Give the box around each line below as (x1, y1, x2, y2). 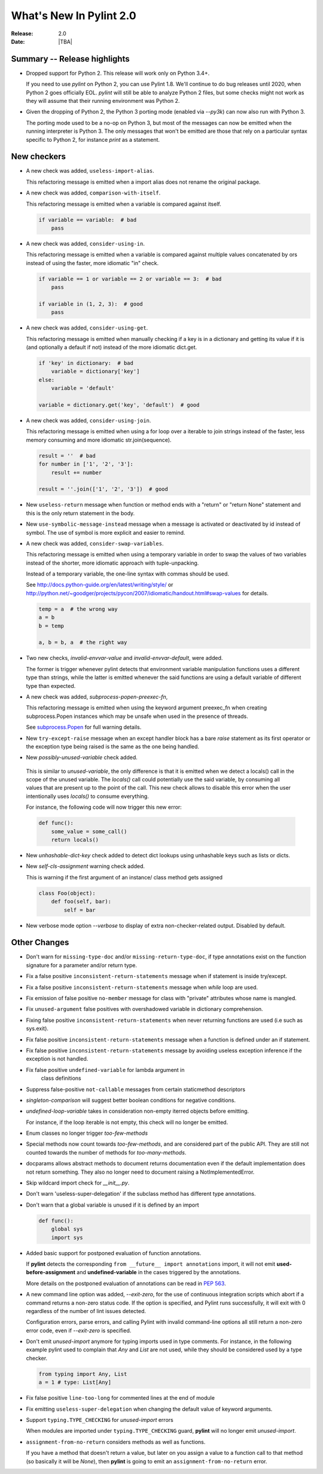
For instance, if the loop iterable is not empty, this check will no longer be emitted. (26, 1119, 228, 1126)
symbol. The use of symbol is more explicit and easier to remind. (26, 529, 185, 536)
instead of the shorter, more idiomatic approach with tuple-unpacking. (26, 559, 199, 567)
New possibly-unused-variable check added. (26, 754, 138, 761)
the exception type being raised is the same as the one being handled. (26, 742, 200, 750)
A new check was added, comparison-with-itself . (26, 189, 161, 197)
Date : (11, 38, 25, 45)
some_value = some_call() (51, 828, 127, 835)
